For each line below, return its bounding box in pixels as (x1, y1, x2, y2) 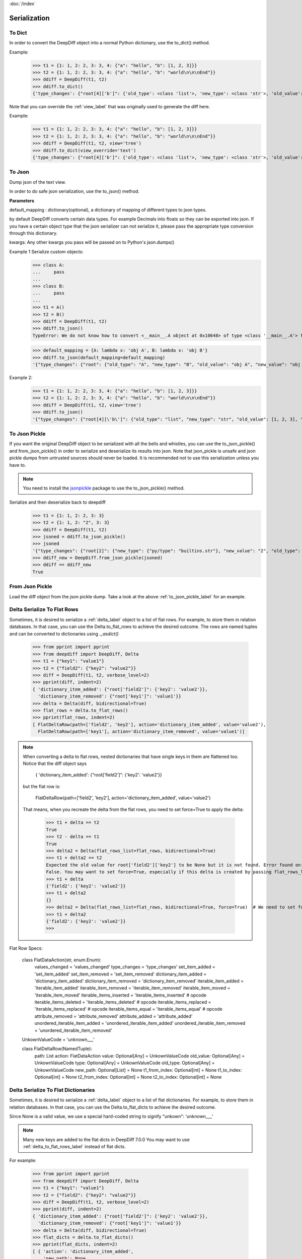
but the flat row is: (23, 783, 60, 789)
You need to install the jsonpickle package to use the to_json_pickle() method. (23, 485, 185, 491)
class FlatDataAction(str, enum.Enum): (22, 957, 102, 963)
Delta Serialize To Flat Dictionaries (9, 1086, 95, 1093)
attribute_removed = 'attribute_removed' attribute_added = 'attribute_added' (34, 1013, 193, 1019)
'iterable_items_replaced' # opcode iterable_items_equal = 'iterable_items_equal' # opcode (34, 1006, 222, 1012)
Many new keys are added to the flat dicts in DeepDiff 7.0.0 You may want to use (23, 1136, 190, 1143)
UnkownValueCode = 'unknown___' (22, 1036, 95, 1042)
